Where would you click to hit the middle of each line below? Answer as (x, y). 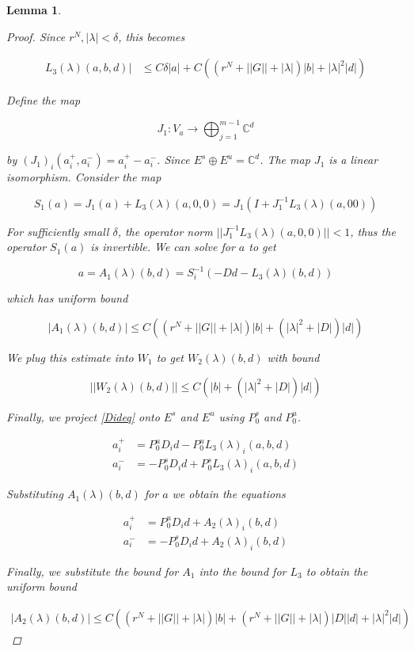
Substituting (35, 494)
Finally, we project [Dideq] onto (83, 416)
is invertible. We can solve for (163, 247)
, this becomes (152, 36)
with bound (293, 357)
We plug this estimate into (70, 357)
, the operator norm (165, 231)
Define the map (44, 100)
